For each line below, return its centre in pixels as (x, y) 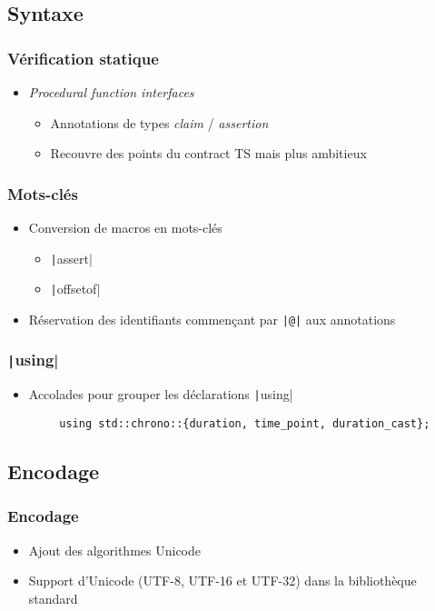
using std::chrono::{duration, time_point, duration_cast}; (245, 424)
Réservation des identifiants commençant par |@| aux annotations (212, 319)
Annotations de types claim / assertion (159, 122)
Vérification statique (83, 58)
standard (53, 598)
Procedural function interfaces (111, 92)
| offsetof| (75, 289)
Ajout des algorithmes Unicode (114, 550)
